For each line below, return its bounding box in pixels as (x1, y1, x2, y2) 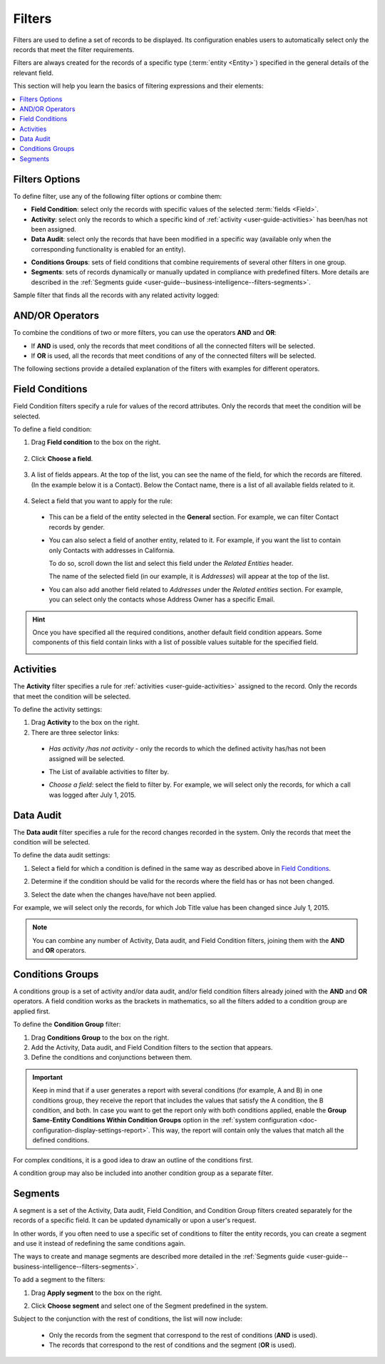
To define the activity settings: (13, 705, 103, 713)
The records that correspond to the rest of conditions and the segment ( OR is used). (48, 1340, 297, 1350)
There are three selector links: (31, 728, 120, 737)
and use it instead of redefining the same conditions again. (13, 1239, 186, 1247)
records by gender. (48, 522, 105, 531)
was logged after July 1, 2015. (48, 790, 136, 799)
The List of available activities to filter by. (48, 767, 170, 776)
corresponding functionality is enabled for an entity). (31, 244, 186, 253)
